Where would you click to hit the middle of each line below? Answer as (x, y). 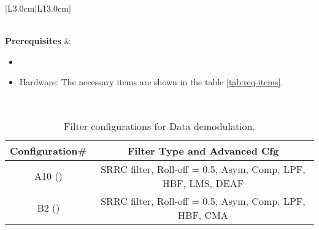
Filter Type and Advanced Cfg (203, 150)
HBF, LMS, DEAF (203, 183)
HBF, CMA (203, 215)
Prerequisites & (38, 41)
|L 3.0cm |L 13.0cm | (38, 8)
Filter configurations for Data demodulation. (159, 126)
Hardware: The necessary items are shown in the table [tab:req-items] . (151, 82)
